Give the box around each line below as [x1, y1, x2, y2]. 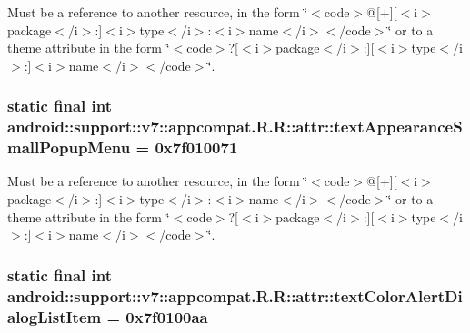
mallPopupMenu [7, 136, 131, 159]
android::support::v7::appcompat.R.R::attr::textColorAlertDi [7, 284, 463, 307]
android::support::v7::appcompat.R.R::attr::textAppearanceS [7, 115, 463, 138]
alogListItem [7, 305, 102, 328]
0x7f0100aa [125, 305, 208, 328]
